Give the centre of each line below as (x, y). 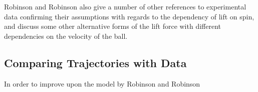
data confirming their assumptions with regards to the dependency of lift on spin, (129, 16)
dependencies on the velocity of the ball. (66, 36)
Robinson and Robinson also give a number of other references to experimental (125, 6)
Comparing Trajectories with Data (95, 62)
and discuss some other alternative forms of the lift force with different (113, 26)
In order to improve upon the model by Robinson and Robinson (102, 83)
